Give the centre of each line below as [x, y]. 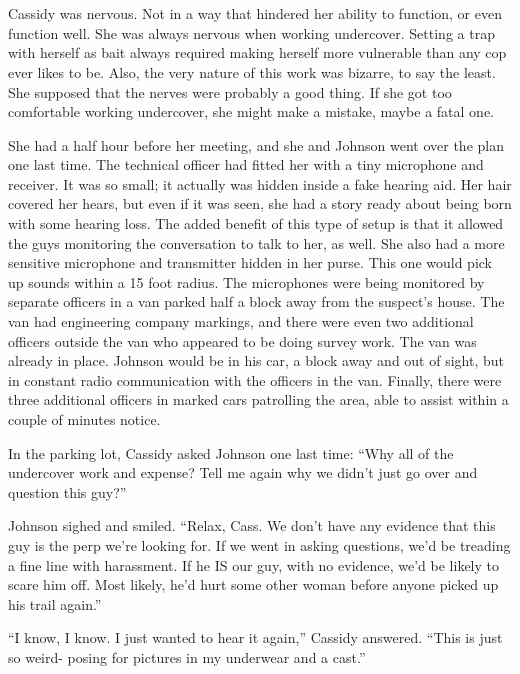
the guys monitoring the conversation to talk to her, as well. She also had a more [256, 242]
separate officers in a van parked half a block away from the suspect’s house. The [256, 301]
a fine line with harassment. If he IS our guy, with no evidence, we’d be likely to [254, 564]
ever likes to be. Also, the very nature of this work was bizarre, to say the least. [252, 71]
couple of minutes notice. [84, 419]
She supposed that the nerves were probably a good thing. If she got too [230, 91]
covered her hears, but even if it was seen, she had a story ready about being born [260, 203]
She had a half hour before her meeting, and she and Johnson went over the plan [256, 144]
